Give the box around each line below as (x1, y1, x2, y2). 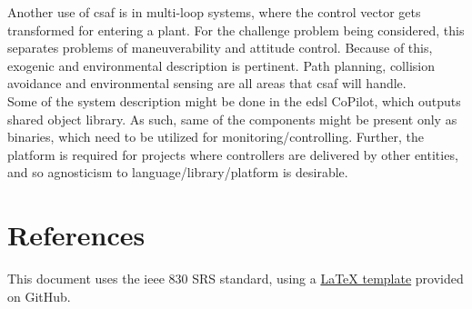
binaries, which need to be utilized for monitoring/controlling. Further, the (7, 127, 424, 146)
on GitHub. (7, 286, 71, 305)
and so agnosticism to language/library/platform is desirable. (7, 163, 348, 182)
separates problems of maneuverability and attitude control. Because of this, (7, 38, 433, 57)
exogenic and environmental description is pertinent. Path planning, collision (7, 55, 435, 75)
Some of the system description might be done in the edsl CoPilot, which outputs (7, 91, 461, 110)
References (7, 216, 146, 254)
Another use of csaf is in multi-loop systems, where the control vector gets (7, 3, 421, 21)
